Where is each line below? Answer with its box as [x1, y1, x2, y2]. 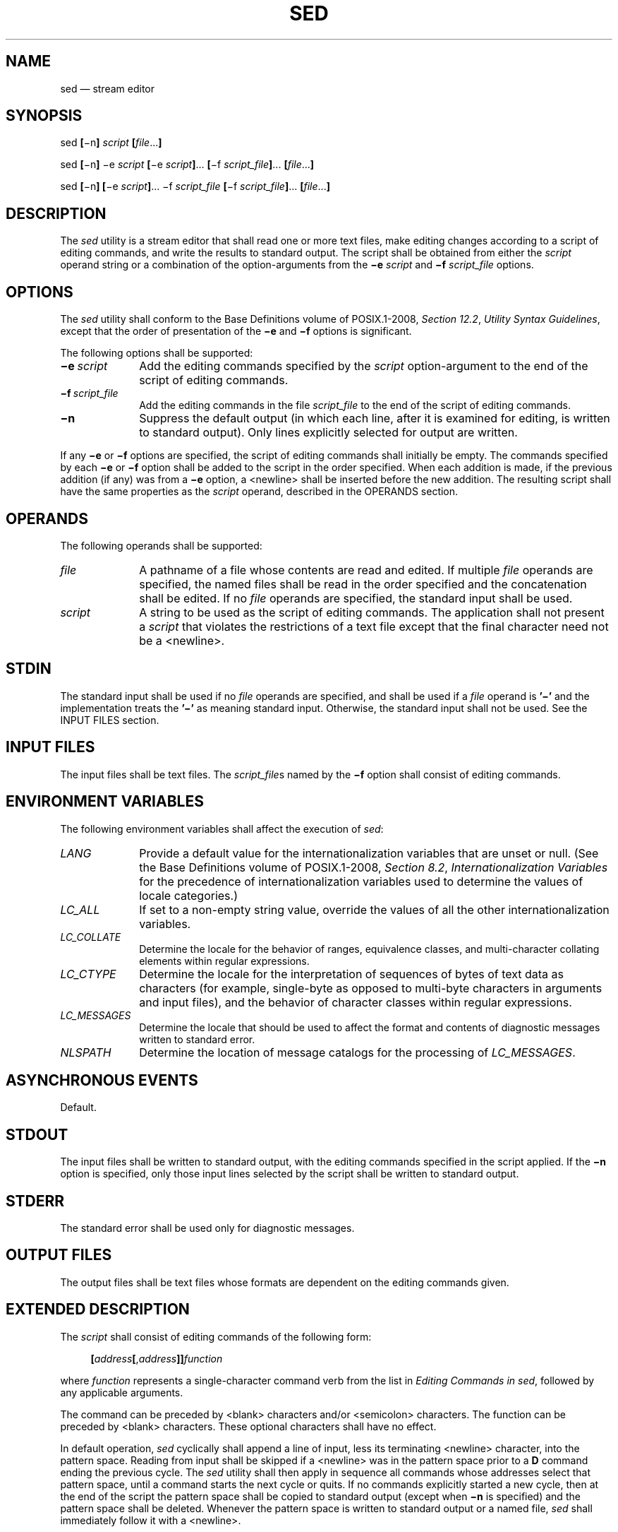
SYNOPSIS [6, 107, 83, 125]
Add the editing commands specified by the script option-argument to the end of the [139, 359, 588, 374]
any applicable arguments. [60, 1386, 183, 1399]
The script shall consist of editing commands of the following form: [60, 1330, 372, 1343]
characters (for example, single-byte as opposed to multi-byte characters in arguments [139, 980, 602, 995]
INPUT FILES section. [60, 713, 159, 726]
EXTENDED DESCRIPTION [6, 1300, 190, 1319]
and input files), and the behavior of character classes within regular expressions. [139, 994, 572, 1009]
